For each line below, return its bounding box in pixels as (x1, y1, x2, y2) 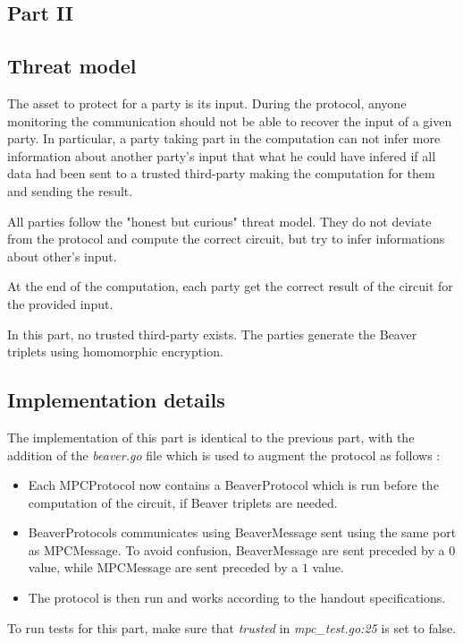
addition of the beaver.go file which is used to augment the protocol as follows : (7, 445, 441, 464)
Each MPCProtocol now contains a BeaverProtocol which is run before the (28, 476, 439, 494)
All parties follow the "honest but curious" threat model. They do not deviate (7, 211, 432, 230)
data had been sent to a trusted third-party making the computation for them (7, 164, 435, 183)
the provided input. (7, 294, 114, 313)
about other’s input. (7, 246, 117, 265)
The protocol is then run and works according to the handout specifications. (28, 588, 446, 607)
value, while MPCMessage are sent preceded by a (28, 558, 299, 577)
